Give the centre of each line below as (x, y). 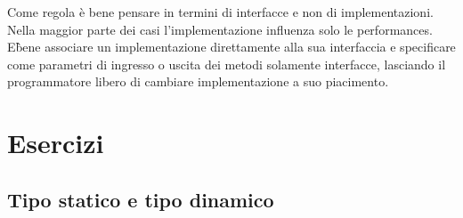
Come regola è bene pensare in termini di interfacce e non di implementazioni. (220, 12)
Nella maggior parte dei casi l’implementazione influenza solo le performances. (220, 29)
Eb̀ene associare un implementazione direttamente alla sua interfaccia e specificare (231, 47)
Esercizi (56, 143)
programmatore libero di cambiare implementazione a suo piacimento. (198, 81)
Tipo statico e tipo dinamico (141, 199)
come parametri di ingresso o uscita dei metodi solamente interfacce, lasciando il (227, 64)
